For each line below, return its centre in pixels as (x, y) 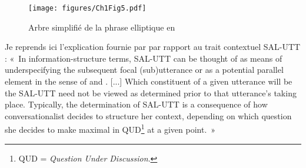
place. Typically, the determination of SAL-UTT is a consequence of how (136, 104)
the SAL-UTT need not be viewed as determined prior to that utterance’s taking (151, 93)
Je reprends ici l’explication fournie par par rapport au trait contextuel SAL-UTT (153, 47)
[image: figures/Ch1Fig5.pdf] (87, 8)
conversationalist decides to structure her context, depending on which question (148, 115)
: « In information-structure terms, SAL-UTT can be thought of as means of (144, 58)
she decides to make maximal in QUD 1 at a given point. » (110, 129)
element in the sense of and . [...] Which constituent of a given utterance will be (149, 81)
